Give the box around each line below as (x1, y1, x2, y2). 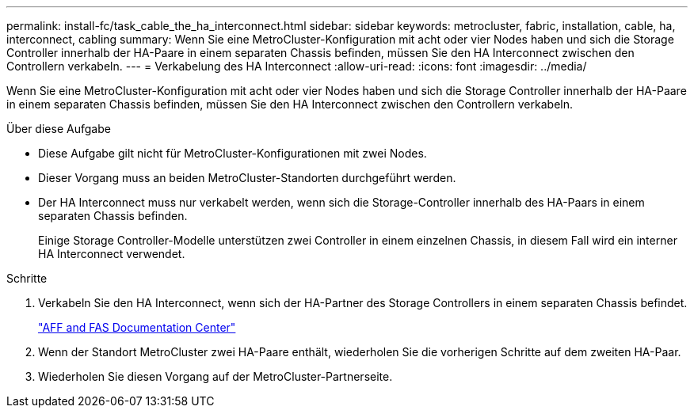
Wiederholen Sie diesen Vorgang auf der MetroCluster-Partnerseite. (38, 370, 393, 383)
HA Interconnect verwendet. (38, 247, 185, 260)
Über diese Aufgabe (6, 122, 111, 135)
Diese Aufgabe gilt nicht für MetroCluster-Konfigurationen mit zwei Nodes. (38, 146, 427, 160)
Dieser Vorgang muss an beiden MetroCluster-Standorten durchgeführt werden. (38, 171, 456, 184)
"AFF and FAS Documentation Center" (38, 321, 236, 334)
